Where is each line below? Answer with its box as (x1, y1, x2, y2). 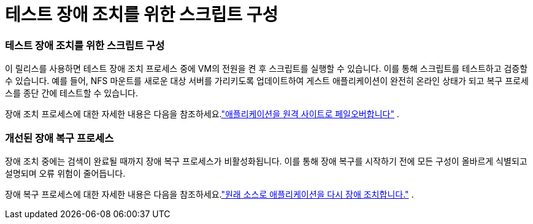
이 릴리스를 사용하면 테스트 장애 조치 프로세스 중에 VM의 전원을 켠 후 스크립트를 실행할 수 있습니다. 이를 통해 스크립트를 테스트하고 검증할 (5, 63, 528, 74)
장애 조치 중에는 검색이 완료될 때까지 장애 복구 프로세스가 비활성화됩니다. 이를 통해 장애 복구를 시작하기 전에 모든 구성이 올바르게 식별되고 (5, 155, 527, 166)
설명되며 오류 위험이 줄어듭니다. (5, 168, 126, 179)
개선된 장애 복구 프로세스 (5, 131, 114, 144)
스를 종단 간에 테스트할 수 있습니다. (5, 88, 138, 99)
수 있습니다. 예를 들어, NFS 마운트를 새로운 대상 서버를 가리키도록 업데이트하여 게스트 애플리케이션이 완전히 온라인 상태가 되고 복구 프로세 (5, 75, 529, 87)
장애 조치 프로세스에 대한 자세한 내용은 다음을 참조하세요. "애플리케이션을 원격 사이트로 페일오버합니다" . (5, 109, 399, 120)
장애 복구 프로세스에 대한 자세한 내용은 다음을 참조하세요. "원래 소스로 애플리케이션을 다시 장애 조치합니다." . (5, 188, 414, 199)
